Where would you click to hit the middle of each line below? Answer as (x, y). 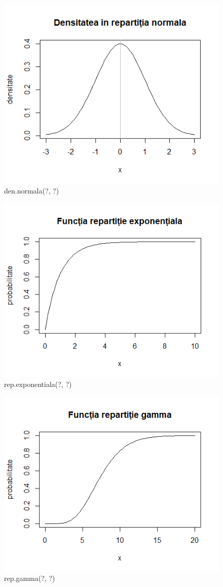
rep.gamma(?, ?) (30, 578)
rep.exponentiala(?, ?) (38, 384)
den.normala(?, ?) (32, 190)
